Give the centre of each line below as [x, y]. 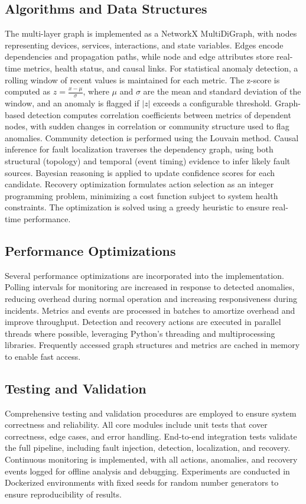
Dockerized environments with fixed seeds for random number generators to [142, 482]
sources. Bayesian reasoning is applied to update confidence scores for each [140, 172]
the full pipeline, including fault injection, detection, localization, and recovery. [148, 448]
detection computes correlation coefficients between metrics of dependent [159, 114]
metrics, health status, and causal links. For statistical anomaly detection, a [161, 68]
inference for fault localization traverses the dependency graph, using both [139, 149]
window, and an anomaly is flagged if [72, 103]
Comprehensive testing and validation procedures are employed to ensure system [151, 413]
